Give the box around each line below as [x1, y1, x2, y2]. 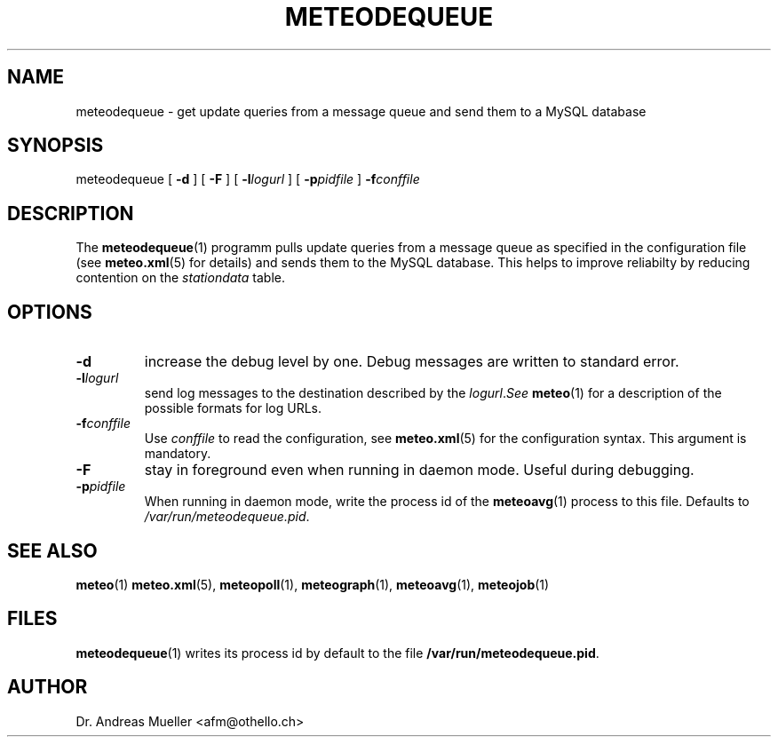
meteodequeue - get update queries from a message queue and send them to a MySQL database [75, 103, 647, 119]
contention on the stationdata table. [75, 270, 286, 286]
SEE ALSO [7, 539, 98, 562]
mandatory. [144, 446, 211, 462]
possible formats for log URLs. [144, 400, 322, 416]
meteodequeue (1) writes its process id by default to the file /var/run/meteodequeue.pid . [75, 645, 599, 661]
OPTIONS [7, 300, 92, 323]
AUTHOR [7, 676, 88, 699]
